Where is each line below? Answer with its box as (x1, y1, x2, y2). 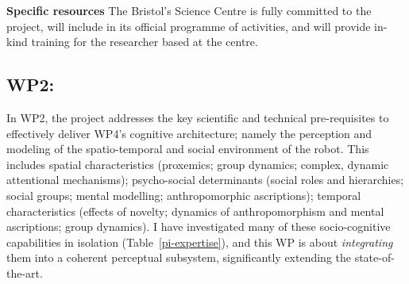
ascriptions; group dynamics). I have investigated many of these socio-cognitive (6, 218, 391, 235)
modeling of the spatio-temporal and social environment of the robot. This (6, 140, 369, 157)
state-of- (354, 249, 395, 266)
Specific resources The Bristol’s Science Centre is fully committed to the (6, 2, 372, 18)
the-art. (6, 264, 43, 281)
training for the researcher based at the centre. (31, 33, 258, 50)
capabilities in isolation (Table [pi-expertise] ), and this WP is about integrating (6, 233, 393, 250)
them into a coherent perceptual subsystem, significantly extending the (6, 249, 351, 266)
